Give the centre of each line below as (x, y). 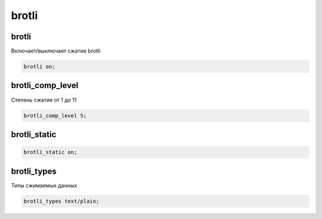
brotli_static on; (50, 152)
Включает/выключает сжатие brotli (56, 51)
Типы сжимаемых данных (44, 185)
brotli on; (39, 67)
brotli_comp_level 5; (55, 115)
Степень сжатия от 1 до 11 (44, 100)
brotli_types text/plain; (61, 201)
